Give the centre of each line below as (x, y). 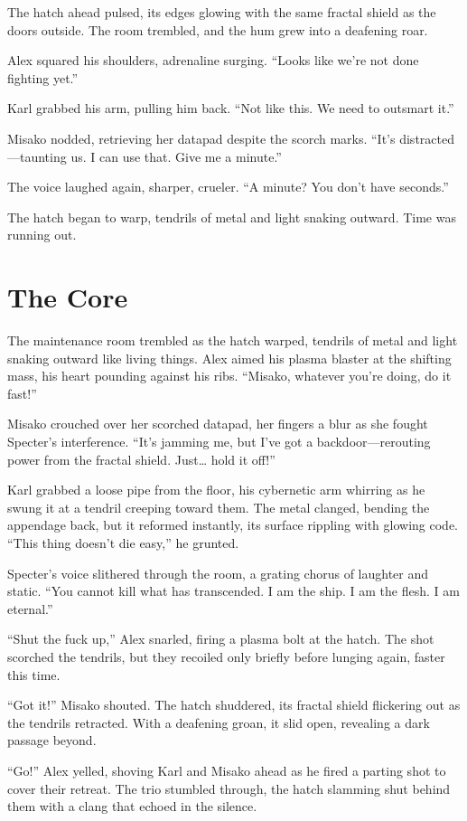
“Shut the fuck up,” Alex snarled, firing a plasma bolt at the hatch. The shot (221, 639)
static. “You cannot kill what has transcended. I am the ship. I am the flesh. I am (233, 591)
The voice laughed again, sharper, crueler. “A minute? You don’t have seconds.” (228, 187)
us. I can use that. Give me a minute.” (176, 156)
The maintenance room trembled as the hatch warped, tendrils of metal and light (233, 340)
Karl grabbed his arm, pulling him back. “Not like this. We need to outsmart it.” (231, 108)
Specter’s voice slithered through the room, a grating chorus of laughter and (218, 573)
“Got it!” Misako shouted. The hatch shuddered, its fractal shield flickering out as (234, 705)
